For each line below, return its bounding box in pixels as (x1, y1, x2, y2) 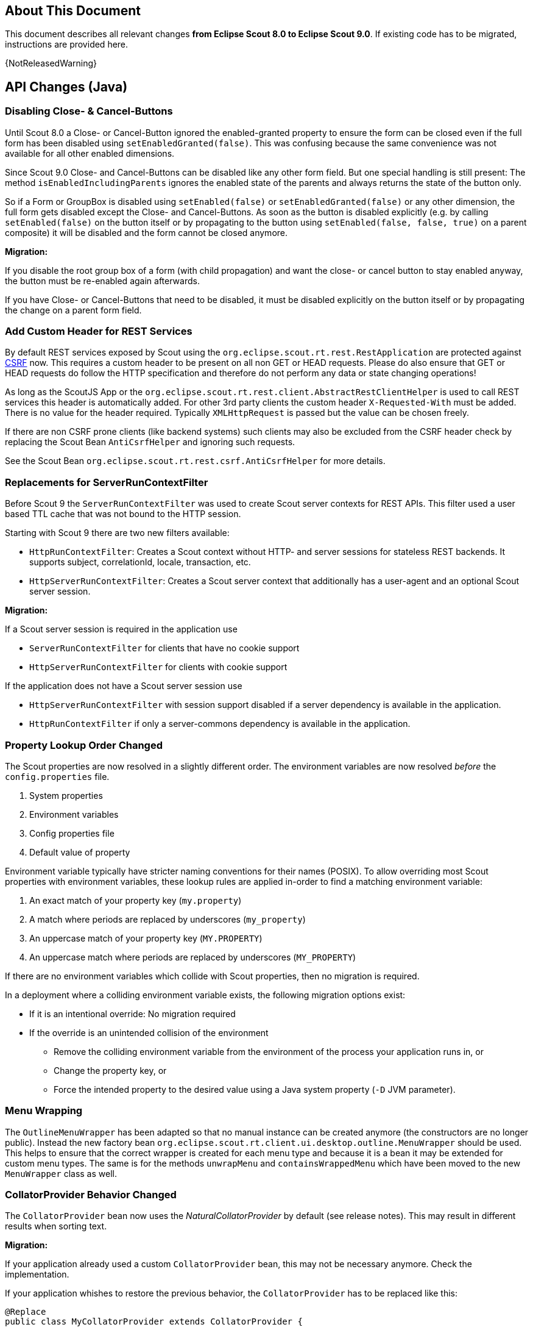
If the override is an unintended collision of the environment (29, 1027, 269, 1038)
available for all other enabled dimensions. (5, 148, 175, 159)
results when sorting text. (5, 1221, 107, 1232)
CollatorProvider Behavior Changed (5, 1189, 177, 1201)
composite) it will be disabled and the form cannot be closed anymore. (5, 227, 288, 238)
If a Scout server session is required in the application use (5, 624, 238, 635)
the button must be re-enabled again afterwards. (5, 275, 200, 286)
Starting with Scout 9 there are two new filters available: (5, 527, 230, 538)
